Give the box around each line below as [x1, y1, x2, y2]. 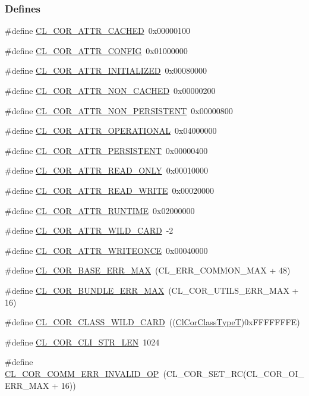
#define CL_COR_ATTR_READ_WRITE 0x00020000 [5, 184, 214, 196]
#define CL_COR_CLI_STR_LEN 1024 [5, 335, 160, 348]
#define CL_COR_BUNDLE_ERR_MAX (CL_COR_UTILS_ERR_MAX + [5, 284, 299, 296]
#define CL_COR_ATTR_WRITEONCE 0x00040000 [5, 244, 208, 256]
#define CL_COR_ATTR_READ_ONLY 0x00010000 [5, 164, 209, 177]
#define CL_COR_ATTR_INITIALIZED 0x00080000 [5, 64, 207, 77]
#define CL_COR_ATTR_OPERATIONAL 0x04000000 [5, 124, 217, 137]
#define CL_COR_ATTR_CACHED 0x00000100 [5, 24, 191, 37]
